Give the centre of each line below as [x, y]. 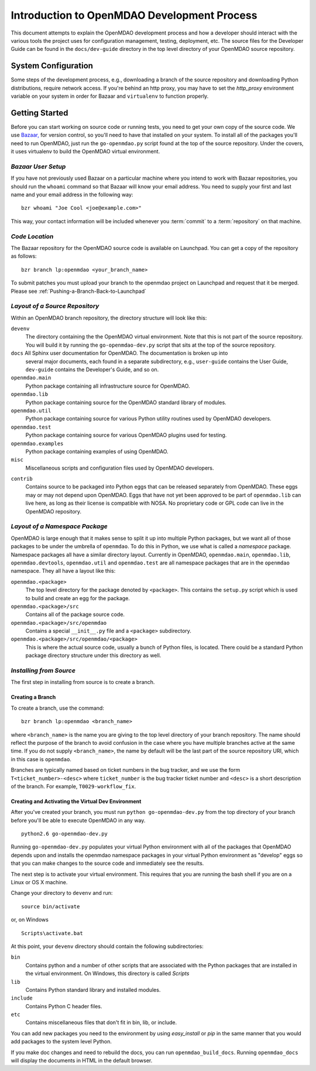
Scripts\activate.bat [52, 933]
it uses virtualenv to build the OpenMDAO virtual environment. [85, 152]
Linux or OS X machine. [39, 882]
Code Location [32, 236]
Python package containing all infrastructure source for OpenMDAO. [108, 386]
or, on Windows [30, 920]
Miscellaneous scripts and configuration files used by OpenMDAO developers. [120, 468]
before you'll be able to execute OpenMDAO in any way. [78, 820]
